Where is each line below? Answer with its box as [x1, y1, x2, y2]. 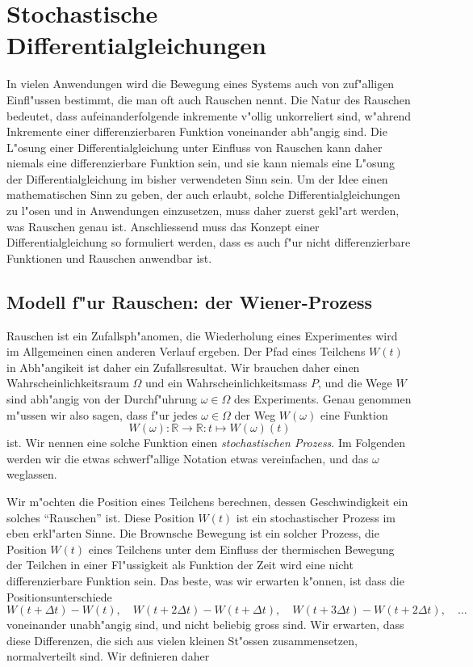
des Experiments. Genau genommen [234, 390, 412, 407]
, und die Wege [317, 374, 392, 391]
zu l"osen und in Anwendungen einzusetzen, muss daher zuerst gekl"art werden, [6, 202, 400, 219]
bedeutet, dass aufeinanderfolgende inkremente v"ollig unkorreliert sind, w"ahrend [6, 107, 412, 124]
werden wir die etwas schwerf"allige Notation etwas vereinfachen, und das [6, 450, 369, 466]
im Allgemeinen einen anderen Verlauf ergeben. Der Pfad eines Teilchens [6, 343, 366, 360]
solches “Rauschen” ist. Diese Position [6, 509, 195, 526]
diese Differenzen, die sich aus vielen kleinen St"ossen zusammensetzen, [6, 631, 358, 648]
